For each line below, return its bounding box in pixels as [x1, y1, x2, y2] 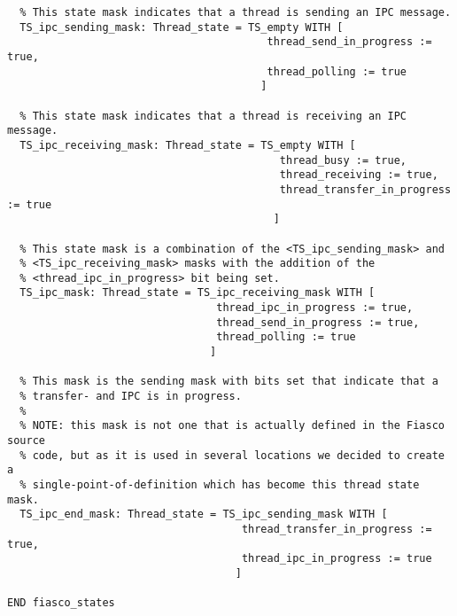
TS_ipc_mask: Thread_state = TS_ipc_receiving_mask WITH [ [19, 286, 376, 300]
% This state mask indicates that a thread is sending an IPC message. [19, 6, 452, 19]
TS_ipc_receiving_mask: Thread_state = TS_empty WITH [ [19, 138, 356, 152]
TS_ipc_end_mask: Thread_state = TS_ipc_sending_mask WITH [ [19, 508, 388, 521]
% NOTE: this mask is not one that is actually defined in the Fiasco [19, 419, 445, 433]
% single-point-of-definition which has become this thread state [19, 479, 420, 491]
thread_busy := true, [279, 153, 407, 167]
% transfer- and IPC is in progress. [19, 390, 242, 403]
